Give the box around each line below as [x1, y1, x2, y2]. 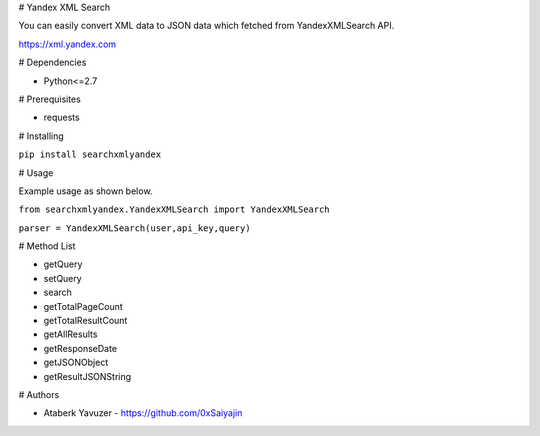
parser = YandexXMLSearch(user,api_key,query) [18, 222, 251, 234]
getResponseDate [43, 342, 118, 354]
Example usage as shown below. [18, 185, 153, 197]
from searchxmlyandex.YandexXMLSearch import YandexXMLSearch [18, 204, 330, 215]
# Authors [18, 388, 60, 400]
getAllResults [43, 328, 98, 340]
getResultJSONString [43, 370, 132, 382]
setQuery [43, 272, 82, 284]
